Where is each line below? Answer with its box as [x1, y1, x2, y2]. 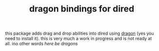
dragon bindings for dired [29, 3, 135, 14]
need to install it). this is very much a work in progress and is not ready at [5, 36, 152, 41]
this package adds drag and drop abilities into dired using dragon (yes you [5, 30, 154, 37]
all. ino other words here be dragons [5, 41, 78, 47]
